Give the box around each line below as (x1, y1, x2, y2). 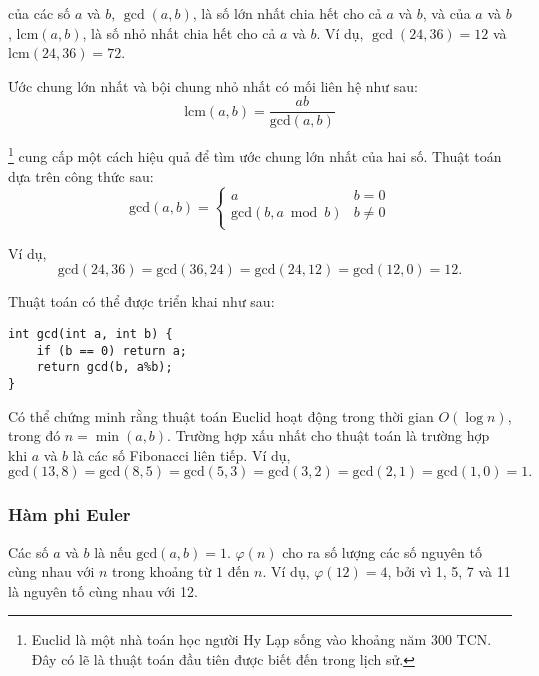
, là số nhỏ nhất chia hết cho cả (82, 22, 276, 43)
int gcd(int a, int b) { (8, 327, 173, 342)
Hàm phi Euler (8, 502, 131, 527)
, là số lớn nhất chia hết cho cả (192, 3, 382, 23)
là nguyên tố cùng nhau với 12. (8, 580, 198, 601)
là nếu (94, 541, 132, 562)
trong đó (8, 425, 61, 446)
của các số (8, 3, 71, 23)
